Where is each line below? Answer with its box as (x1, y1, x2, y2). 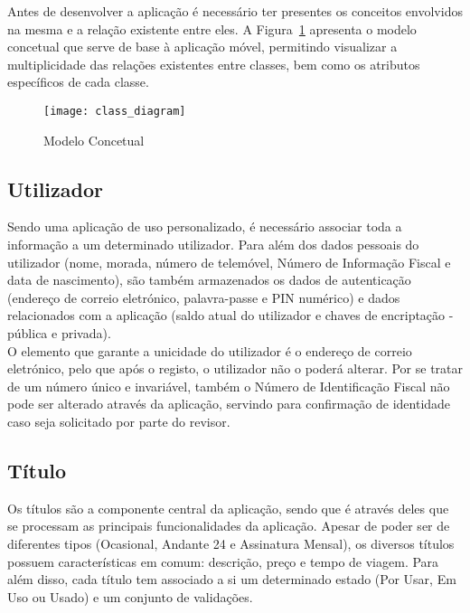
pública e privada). (7, 323, 111, 342)
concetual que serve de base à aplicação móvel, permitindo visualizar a (7, 37, 398, 56)
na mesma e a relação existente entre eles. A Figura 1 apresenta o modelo (7, 19, 417, 38)
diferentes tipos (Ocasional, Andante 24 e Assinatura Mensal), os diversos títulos (7, 533, 455, 552)
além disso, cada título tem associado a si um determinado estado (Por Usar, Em (7, 570, 456, 589)
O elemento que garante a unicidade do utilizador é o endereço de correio (7, 341, 412, 360)
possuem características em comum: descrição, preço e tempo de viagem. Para (7, 552, 439, 571)
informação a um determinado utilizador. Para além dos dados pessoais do (7, 235, 419, 254)
